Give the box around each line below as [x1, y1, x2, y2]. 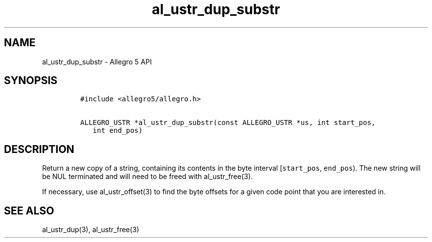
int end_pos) [93, 126, 143, 135]
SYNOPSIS [4, 74, 58, 87]
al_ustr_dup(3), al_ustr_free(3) [42, 225, 140, 234]
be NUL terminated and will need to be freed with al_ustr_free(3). [42, 172, 253, 181]
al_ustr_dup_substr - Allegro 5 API [42, 57, 152, 66]
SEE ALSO [4, 204, 54, 217]
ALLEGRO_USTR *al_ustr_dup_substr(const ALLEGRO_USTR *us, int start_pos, [80, 119, 376, 127]
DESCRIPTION [4, 143, 74, 155]
